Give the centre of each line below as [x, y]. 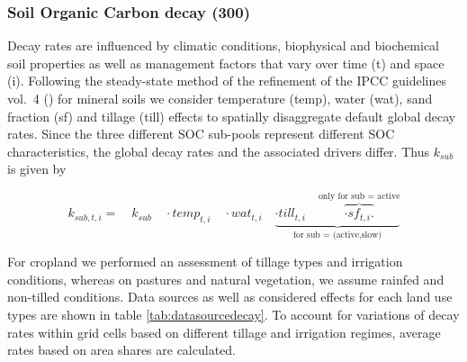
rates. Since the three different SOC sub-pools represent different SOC [201, 134]
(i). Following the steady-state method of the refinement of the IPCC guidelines [227, 81]
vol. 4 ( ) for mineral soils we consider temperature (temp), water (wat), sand [220, 98]
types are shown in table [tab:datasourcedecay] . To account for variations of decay [233, 315]
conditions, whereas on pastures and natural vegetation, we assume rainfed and [226, 279]
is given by [37, 169]
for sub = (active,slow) [338, 235]
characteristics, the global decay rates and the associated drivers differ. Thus [218, 151]
